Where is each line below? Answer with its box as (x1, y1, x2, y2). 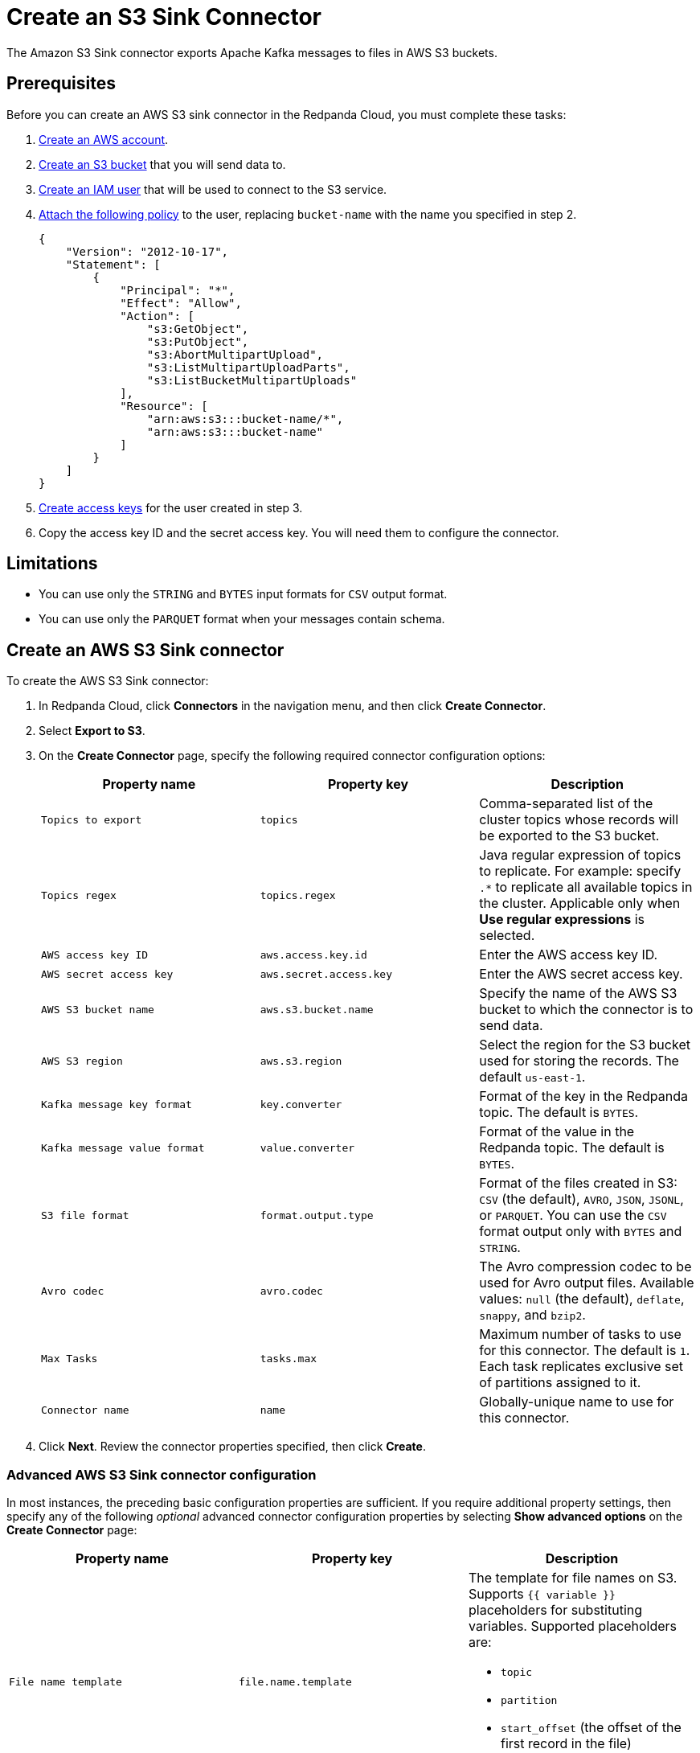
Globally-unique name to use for (479, 1394, 674, 1410)
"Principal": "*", (120, 283, 235, 297)
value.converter (260, 1141, 355, 1154)
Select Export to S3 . (39, 724, 145, 738)
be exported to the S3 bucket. (479, 827, 660, 844)
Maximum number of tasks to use (479, 1326, 682, 1343)
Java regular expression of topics (479, 847, 682, 864)
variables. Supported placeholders (468, 1618, 677, 1635)
